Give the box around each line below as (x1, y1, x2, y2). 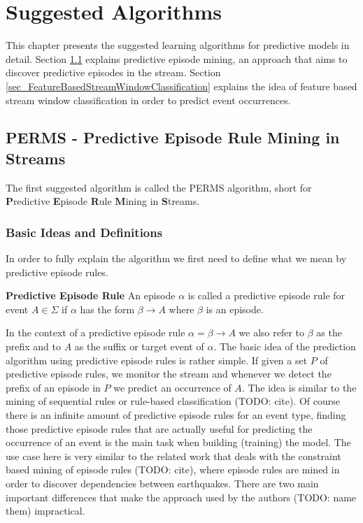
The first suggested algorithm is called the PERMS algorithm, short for (6, 180, 312, 194)
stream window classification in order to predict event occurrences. (6, 92, 291, 107)
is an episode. (206, 301, 264, 316)
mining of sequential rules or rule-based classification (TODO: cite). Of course (6, 394, 340, 408)
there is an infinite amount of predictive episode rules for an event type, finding (6, 408, 346, 422)
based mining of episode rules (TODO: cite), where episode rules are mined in (6, 462, 340, 477)
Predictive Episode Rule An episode (6, 288, 176, 303)
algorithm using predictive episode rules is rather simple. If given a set (6, 352, 308, 367)
